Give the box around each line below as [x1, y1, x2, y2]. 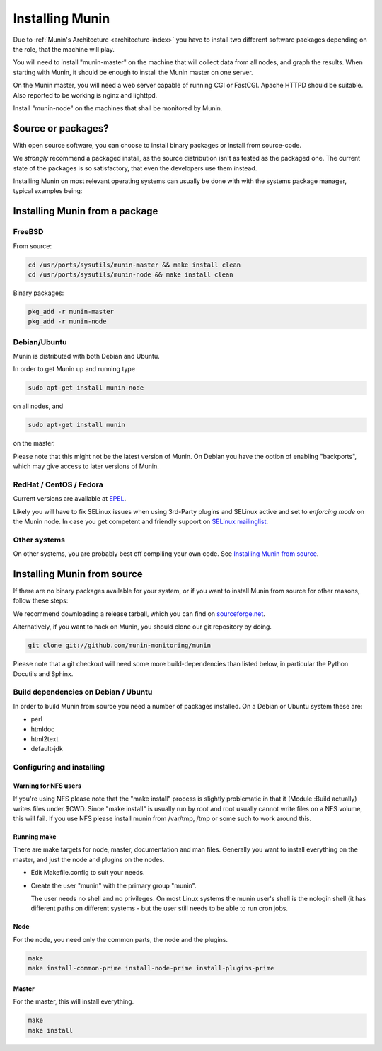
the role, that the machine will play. [13, 45, 115, 53]
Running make [13, 832, 57, 841]
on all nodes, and [13, 402, 64, 410]
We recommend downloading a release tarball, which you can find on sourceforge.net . [13, 609, 265, 618]
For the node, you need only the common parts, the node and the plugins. [13, 935, 228, 943]
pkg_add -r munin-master [28, 308, 115, 315]
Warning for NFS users [13, 782, 81, 790]
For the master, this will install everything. [13, 997, 134, 1006]
